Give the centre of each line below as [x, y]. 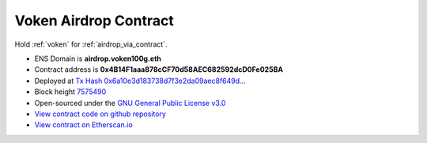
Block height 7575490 [70, 92]
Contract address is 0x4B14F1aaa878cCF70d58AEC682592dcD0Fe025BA [159, 70]
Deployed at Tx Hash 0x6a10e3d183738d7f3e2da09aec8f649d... [140, 81]
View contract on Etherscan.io [84, 125]
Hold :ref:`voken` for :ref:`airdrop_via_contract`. [91, 44]
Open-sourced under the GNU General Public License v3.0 [130, 103]
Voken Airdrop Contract [94, 21]
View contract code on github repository [100, 114]
